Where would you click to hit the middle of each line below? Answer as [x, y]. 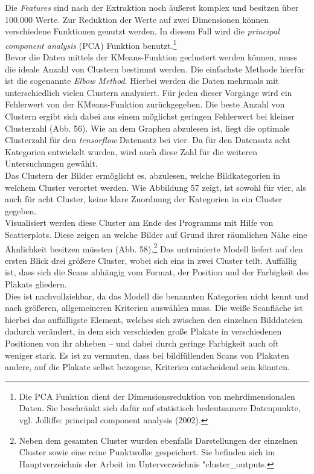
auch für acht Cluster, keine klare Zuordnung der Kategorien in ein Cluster [144, 199]
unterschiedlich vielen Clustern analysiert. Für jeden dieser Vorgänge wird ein [149, 92]
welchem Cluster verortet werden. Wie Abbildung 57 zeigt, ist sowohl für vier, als [155, 187]
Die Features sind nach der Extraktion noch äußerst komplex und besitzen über [152, 7]
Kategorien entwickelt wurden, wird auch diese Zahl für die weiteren [131, 151]
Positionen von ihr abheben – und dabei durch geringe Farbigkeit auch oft [142, 343]
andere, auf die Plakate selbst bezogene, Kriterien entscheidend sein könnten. [147, 367]
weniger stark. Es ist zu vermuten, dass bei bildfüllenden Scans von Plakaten [147, 355]
